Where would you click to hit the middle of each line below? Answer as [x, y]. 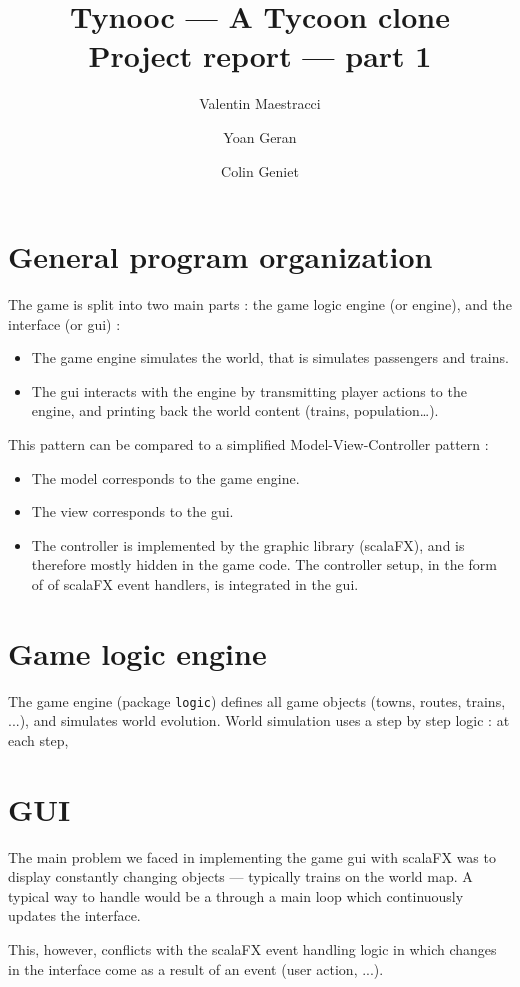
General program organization [220, 256]
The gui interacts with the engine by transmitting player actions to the [249, 390]
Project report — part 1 [260, 55]
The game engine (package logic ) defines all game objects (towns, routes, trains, [257, 700]
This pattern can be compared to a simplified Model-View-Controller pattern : [248, 444]
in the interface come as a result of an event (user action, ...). [196, 968]
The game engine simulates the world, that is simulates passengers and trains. [270, 357]
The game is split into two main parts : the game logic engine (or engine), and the [260, 304]
